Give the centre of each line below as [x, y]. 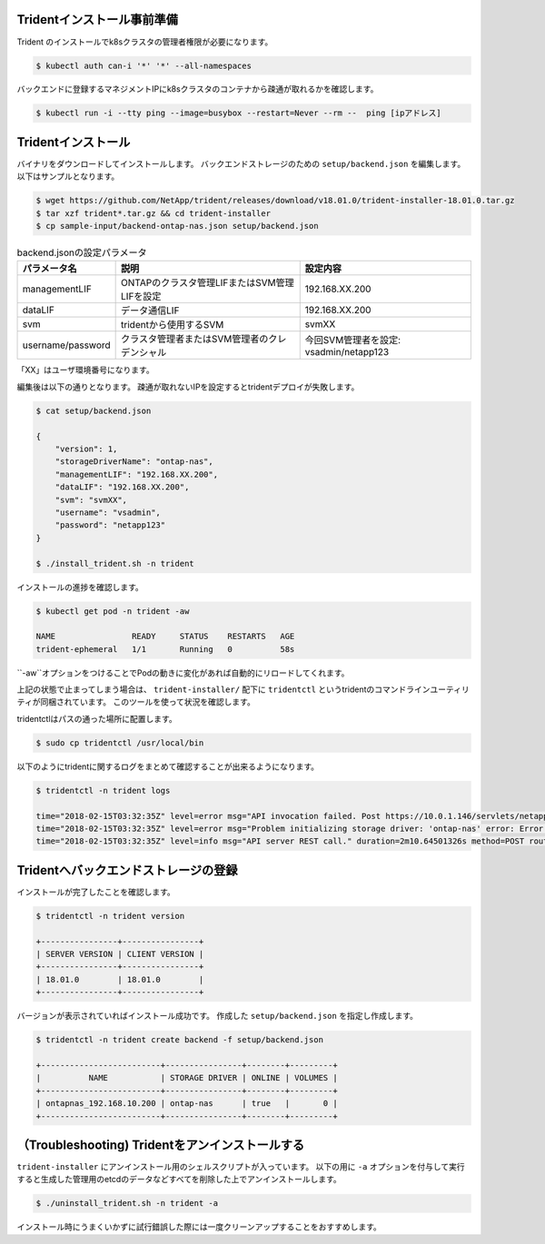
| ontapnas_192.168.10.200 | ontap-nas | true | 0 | [187, 1104]
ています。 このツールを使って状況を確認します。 [163, 702]
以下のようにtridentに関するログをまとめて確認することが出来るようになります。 [168, 766]
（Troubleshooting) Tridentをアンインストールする [160, 1145]
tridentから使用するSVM [173, 325]
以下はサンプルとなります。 [68, 176]
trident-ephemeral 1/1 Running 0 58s [165, 649]
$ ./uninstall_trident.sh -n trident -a [127, 1204]
